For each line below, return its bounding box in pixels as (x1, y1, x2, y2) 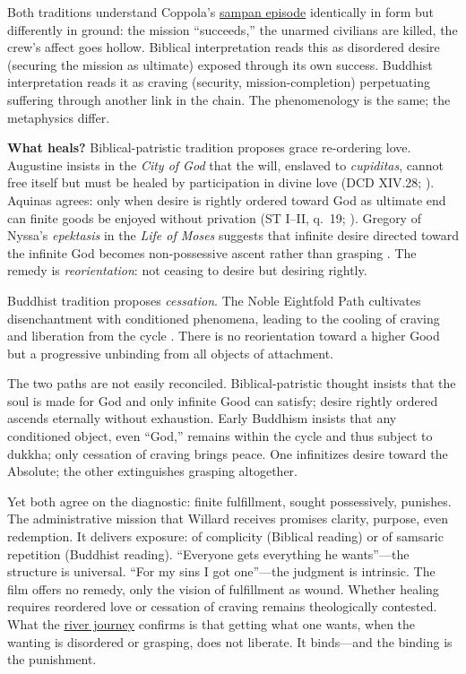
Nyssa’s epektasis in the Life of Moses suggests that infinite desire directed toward (7, 226, 459, 245)
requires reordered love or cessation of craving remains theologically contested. (7, 597, 437, 616)
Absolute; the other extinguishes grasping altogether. (7, 462, 298, 480)
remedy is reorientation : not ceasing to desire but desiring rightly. (7, 261, 367, 280)
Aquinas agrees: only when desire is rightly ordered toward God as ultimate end (7, 190, 446, 209)
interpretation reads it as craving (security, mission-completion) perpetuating (7, 73, 430, 91)
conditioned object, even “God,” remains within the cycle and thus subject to (7, 427, 433, 445)
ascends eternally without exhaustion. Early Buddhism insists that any (7, 409, 397, 428)
